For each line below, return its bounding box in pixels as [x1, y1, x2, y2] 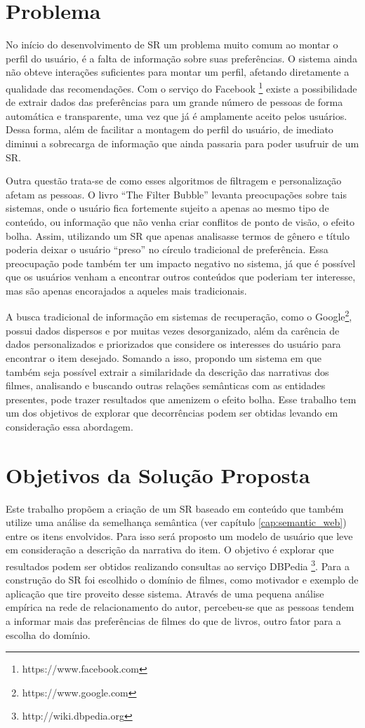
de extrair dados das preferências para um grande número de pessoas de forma [6, 95, 343, 109]
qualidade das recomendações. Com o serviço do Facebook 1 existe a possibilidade [6, 79, 357, 95]
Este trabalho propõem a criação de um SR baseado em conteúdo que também [6, 501, 344, 515]
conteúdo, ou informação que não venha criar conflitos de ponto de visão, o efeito [6, 214, 354, 229]
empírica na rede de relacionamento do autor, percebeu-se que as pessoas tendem [6, 600, 354, 614]
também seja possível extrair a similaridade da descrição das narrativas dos [6, 364, 329, 379]
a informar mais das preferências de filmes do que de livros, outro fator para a [6, 614, 341, 628]
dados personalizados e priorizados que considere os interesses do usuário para [6, 337, 341, 351]
